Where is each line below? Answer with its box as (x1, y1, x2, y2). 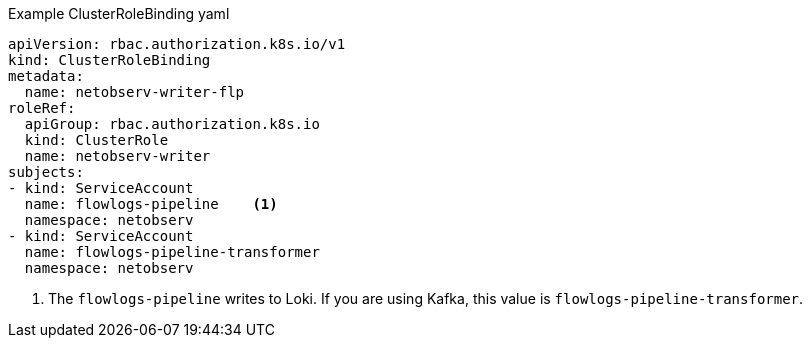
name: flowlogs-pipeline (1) (24, 196, 278, 212)
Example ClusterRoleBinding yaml (8, 5, 230, 22)
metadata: (8, 68, 84, 84)
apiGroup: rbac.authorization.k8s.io (24, 116, 320, 132)
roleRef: (8, 100, 76, 116)
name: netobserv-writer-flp (24, 84, 245, 100)
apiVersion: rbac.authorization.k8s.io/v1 (8, 36, 346, 52)
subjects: (8, 164, 84, 180)
